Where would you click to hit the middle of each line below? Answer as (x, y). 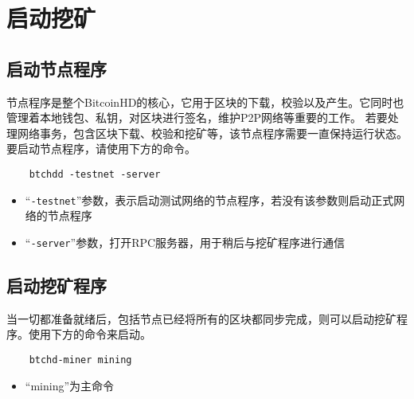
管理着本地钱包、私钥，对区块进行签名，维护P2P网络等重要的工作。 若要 (197, 117)
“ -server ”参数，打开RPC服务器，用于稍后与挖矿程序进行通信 (185, 242)
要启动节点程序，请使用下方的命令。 (101, 149)
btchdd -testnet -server (95, 174)
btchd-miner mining (80, 360)
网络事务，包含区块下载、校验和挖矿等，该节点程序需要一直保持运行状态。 (212, 133)
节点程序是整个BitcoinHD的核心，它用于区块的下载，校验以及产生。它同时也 (205, 102)
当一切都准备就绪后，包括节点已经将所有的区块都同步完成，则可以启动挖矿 (201, 318)
